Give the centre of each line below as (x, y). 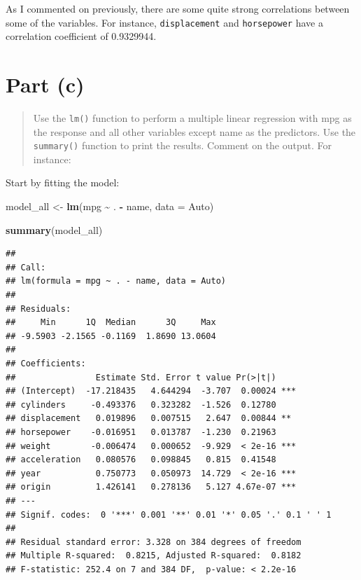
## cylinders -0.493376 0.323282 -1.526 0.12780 (141, 405)
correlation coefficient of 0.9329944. (81, 36)
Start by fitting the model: (63, 182)
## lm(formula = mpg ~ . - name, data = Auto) (116, 281)
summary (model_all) (54, 229)
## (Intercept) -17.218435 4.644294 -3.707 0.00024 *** (151, 391)
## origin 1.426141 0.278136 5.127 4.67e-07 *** (151, 487)
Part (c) (45, 84)
